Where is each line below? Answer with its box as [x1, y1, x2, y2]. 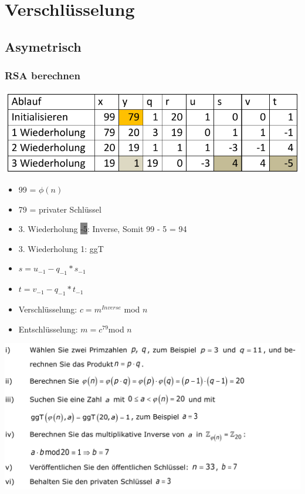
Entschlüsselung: [18, 322, 78, 335]
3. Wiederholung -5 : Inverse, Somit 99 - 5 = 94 [18, 223, 187, 235]
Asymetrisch [5, 37, 82, 55]
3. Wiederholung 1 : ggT [18, 242, 104, 254]
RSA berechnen [5, 68, 80, 83]
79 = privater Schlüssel [18, 203, 101, 215]
